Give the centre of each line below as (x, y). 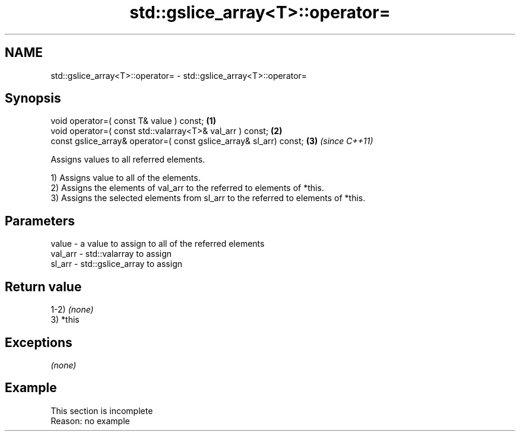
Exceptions (39, 342)
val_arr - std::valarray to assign (111, 254)
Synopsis (33, 98)
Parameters (40, 221)
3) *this (65, 320)
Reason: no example (90, 421)
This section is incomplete (102, 410)
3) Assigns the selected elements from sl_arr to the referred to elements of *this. (208, 198)
